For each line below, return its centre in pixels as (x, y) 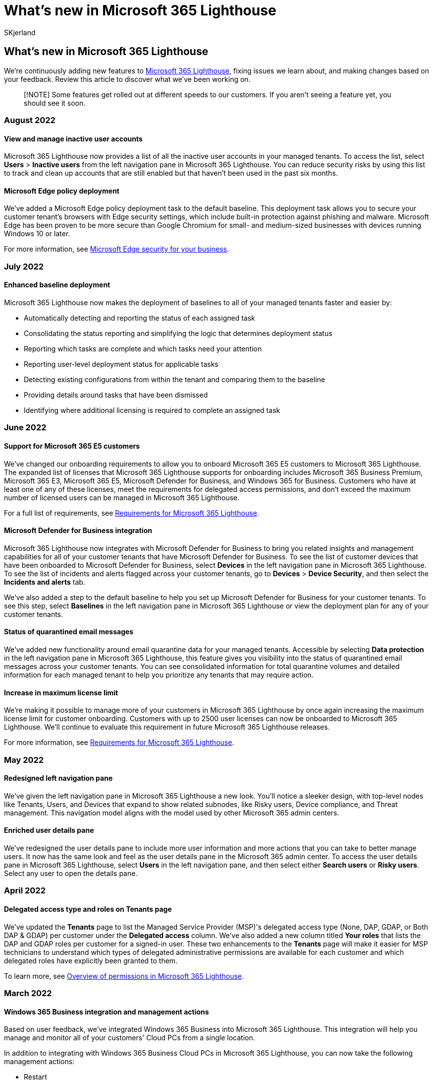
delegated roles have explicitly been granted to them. (91, 960)
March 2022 (28, 993)
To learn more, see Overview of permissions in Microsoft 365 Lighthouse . (124, 976)
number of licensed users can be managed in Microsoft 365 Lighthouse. (122, 497)
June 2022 (25, 428)
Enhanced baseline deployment (57, 285)
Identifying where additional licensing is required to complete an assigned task (152, 410)
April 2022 (25, 891)
